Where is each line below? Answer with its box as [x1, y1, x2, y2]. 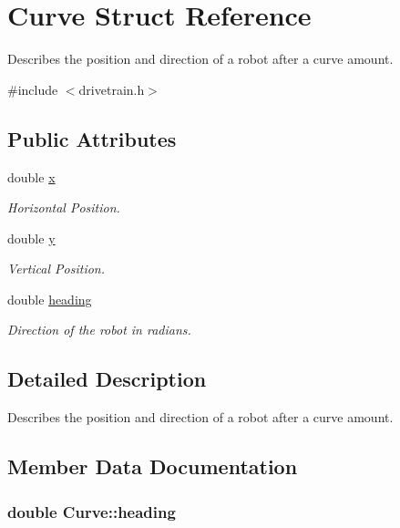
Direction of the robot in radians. [7, 320, 191, 339]
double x [7, 167, 56, 186]
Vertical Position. [7, 259, 106, 278]
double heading [7, 289, 92, 308]
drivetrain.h [78, 79, 145, 98]
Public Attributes [7, 124, 177, 152]
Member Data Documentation [7, 452, 298, 481]
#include [7, 79, 58, 98]
